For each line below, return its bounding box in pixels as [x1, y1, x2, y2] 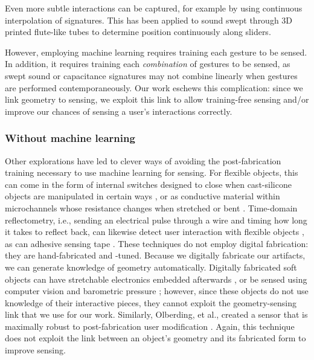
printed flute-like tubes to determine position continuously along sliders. [5, 25, 271, 38]
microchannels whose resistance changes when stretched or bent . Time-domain [5, 201, 298, 214]
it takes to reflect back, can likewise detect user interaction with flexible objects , [5, 225, 304, 238]
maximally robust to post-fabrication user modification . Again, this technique [5, 320, 295, 332]
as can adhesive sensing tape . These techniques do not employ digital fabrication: [5, 237, 309, 249]
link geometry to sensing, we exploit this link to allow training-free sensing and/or [5, 93, 309, 106]
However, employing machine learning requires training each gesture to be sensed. [5, 45, 307, 58]
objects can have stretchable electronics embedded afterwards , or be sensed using [5, 272, 307, 285]
